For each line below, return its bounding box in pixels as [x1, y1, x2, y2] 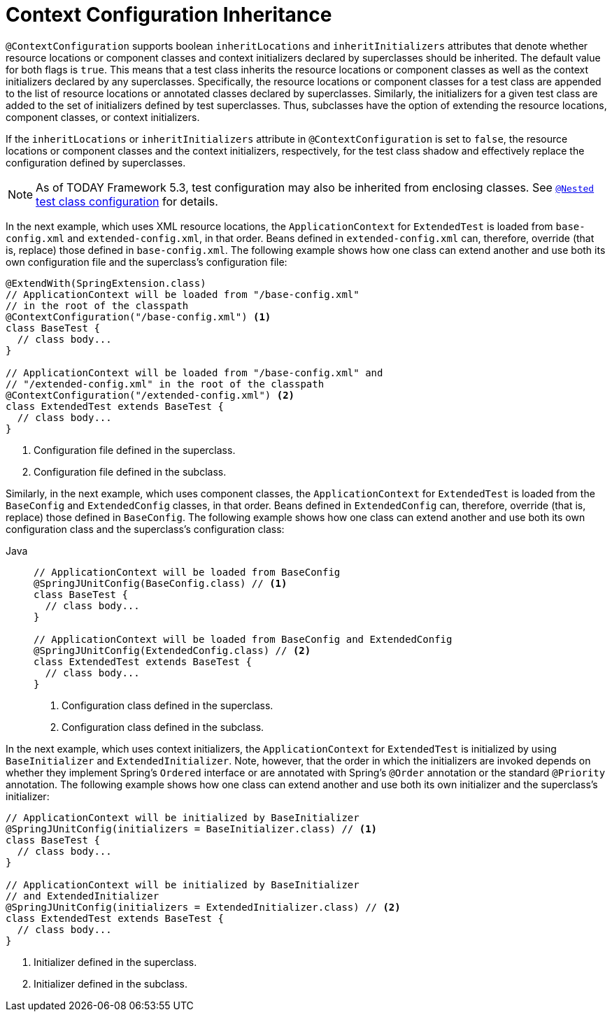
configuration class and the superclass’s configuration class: [6, 522, 285, 535]
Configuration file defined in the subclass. [34, 465, 227, 478]
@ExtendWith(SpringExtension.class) [6, 277, 206, 289]
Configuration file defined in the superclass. [34, 443, 236, 456]
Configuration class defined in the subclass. [62, 720, 264, 733]
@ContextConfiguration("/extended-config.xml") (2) [6, 389, 295, 401]
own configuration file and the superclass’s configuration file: [6, 255, 287, 268]
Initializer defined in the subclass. [34, 977, 188, 990]
